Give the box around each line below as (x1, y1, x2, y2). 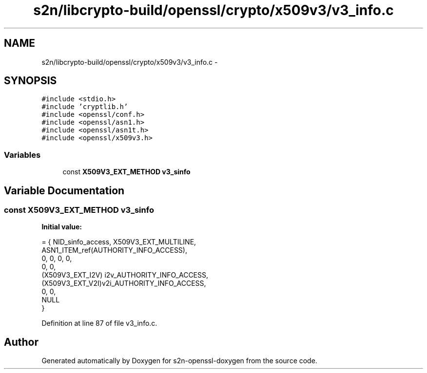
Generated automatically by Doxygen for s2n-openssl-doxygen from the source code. (41, 356, 317, 365)
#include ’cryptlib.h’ (41, 103, 128, 111)
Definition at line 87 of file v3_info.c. (41, 319, 157, 328)
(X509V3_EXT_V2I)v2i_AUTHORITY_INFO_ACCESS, (41, 279, 206, 288)
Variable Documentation (4, 184, 125, 197)
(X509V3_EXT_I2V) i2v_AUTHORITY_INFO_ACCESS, (41, 271, 209, 280)
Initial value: (41, 223, 82, 231)
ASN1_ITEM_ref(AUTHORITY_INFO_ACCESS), (41, 246, 187, 255)
